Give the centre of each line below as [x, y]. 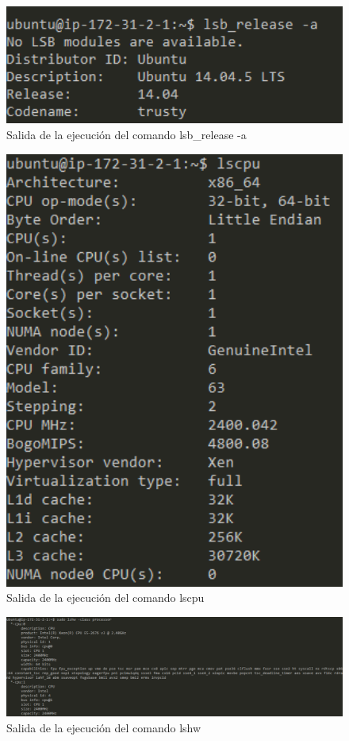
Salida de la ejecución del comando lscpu [105, 597]
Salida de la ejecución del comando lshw [104, 727]
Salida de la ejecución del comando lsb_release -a [127, 134]
